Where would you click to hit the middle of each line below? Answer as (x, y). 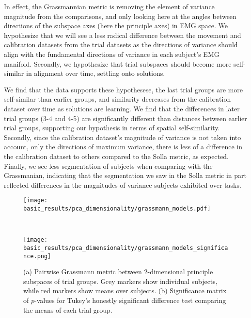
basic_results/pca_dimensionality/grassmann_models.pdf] (117, 208)
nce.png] (37, 256)
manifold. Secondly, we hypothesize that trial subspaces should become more (118, 63)
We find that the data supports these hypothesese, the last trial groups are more (124, 89)
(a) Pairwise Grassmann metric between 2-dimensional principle (118, 272)
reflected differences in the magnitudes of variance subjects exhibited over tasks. (123, 185)
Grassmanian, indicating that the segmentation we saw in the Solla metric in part (125, 175)
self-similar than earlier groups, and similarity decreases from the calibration (118, 99)
